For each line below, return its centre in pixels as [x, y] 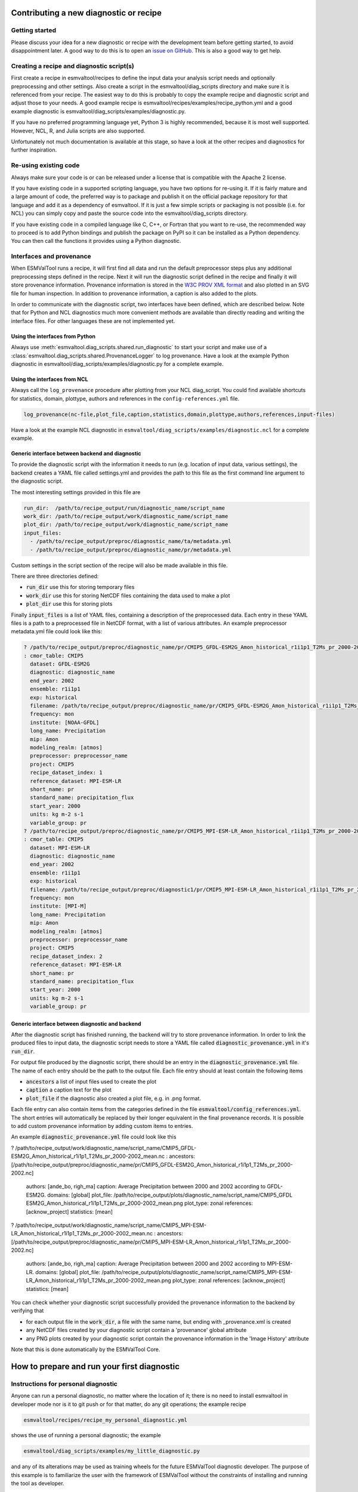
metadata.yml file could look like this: [57, 631]
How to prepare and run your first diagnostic [95, 1366]
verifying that [27, 1311]
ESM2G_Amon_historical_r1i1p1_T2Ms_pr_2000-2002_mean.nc [88, 1156]
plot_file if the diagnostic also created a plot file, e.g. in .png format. [113, 1098]
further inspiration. [34, 150]
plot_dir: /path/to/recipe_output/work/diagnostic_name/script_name [126, 525]
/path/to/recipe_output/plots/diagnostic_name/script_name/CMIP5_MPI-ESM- [197, 1272]
